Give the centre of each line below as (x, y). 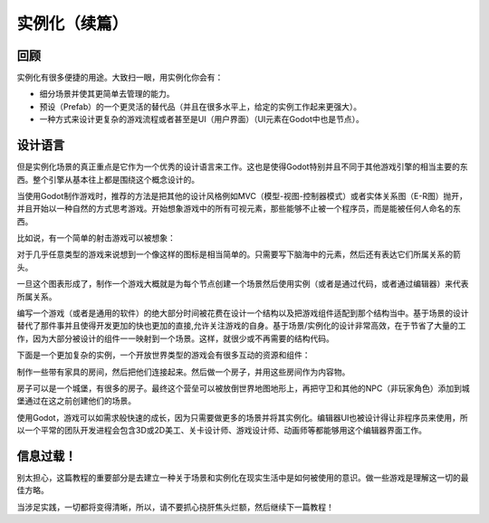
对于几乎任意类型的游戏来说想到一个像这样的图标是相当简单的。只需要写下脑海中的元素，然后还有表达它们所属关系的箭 (239, 254)
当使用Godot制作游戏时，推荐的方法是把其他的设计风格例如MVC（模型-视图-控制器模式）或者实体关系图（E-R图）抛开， (242, 195)
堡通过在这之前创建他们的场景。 (76, 401)
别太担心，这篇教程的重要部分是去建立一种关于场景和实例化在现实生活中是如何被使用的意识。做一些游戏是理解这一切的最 (243, 478)
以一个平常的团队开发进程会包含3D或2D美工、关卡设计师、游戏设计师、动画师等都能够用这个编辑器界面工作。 (222, 431)
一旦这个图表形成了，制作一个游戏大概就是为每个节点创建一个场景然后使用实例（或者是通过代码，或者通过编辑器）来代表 (243, 284)
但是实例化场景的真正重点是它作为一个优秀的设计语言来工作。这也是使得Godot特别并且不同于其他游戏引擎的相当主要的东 (242, 166)
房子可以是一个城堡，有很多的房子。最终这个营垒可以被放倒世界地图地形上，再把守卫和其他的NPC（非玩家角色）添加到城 (243, 388)
